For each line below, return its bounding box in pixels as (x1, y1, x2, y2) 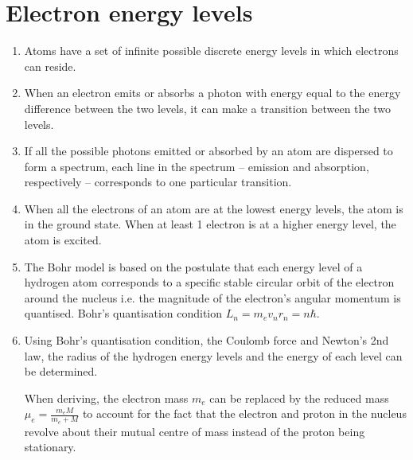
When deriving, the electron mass (24, 389, 189, 406)
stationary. (24, 439, 76, 455)
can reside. (24, 57, 76, 74)
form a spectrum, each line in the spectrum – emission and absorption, (24, 158, 369, 174)
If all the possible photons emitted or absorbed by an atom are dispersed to (24, 142, 393, 159)
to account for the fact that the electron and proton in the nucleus (82, 405, 407, 422)
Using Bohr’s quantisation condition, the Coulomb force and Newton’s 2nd (24, 332, 389, 349)
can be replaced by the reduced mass (209, 389, 389, 406)
